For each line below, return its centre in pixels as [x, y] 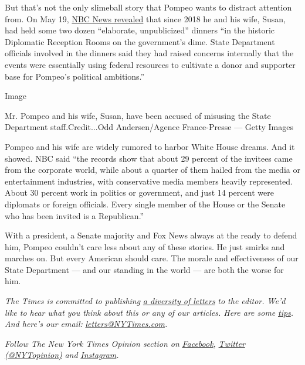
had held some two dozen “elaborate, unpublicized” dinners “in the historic [140, 30]
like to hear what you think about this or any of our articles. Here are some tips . [149, 312]
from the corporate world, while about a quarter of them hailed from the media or [152, 170]
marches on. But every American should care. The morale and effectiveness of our [152, 258]
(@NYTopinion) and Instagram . [62, 355]
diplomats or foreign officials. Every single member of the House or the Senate [145, 204]
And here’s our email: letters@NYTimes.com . [86, 324]
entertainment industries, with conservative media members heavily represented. [149, 181]
